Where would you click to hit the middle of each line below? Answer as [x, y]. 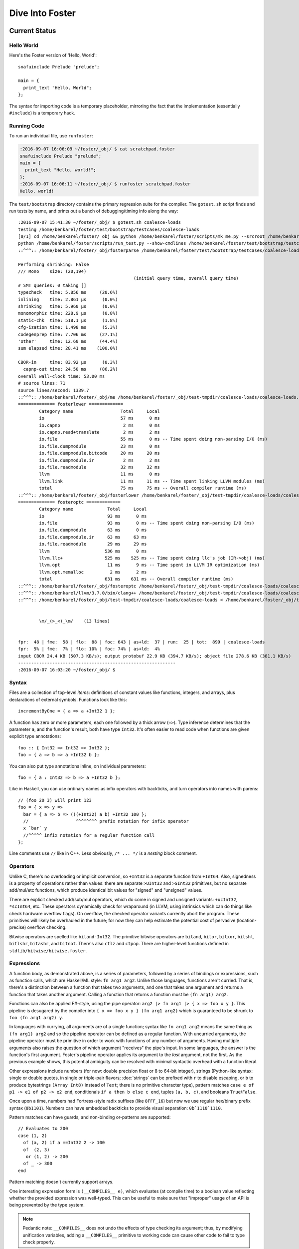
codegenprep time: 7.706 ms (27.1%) [68, 334]
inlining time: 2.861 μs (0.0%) [68, 299]
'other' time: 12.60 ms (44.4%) [68, 341]
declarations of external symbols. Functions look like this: [68, 699]
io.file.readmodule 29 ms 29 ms [93, 544]
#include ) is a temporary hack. [42, 113]
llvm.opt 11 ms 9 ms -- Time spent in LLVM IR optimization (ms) [149, 565]
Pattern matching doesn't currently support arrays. [62, 1182]
